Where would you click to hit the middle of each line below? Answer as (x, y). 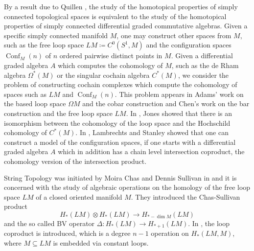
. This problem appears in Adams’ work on (179, 94)
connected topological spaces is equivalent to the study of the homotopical (115, 16)
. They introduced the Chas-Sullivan (185, 196)
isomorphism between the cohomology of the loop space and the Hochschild (117, 123)
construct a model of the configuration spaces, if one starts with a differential (120, 142)
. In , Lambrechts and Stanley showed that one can (152, 132)
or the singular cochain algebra (103, 75)
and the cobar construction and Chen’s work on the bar (166, 103)
